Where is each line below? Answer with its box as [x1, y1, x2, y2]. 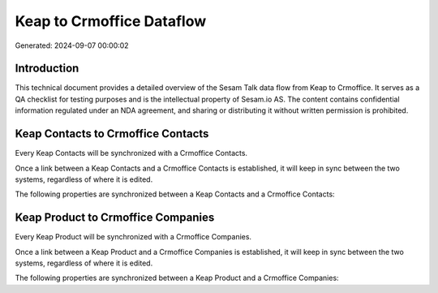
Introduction [15, 62, 79, 75]
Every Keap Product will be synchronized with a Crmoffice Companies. [15, 232, 251, 242]
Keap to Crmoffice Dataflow [15, 12, 207, 30]
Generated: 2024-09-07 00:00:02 [15, 41, 129, 50]
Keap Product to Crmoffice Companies [15, 211, 215, 225]
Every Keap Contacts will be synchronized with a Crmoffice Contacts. [15, 149, 247, 158]
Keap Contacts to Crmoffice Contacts [15, 127, 209, 141]
